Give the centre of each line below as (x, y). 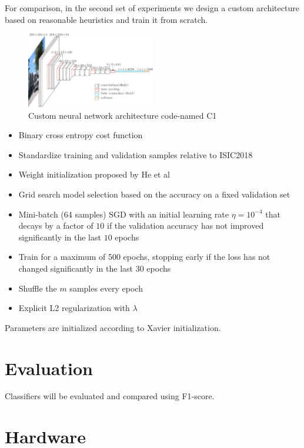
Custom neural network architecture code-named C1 (123, 115)
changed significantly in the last (76, 268)
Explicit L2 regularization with (74, 308)
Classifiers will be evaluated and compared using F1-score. (110, 396)
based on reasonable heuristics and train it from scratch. (106, 19)
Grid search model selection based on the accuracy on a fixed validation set (154, 194)
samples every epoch (106, 288)
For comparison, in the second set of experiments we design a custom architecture (152, 8)
